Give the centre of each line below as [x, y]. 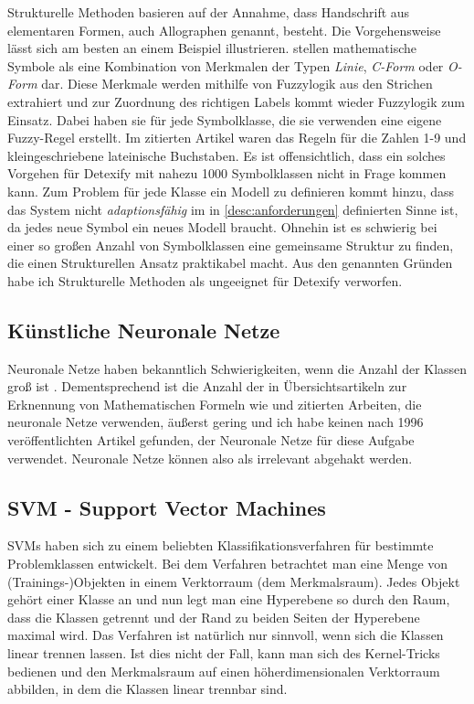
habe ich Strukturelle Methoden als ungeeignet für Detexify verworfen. [205, 280]
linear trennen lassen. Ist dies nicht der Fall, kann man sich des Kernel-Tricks [224, 653]
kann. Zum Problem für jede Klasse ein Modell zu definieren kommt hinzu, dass [231, 191]
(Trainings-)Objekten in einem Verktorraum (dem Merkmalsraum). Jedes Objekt [234, 581]
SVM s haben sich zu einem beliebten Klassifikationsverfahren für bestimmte [221, 545]
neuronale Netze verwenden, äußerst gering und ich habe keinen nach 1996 [216, 422]
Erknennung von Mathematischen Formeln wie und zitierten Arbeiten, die [215, 404]
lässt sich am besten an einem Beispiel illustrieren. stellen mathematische [212, 48]
